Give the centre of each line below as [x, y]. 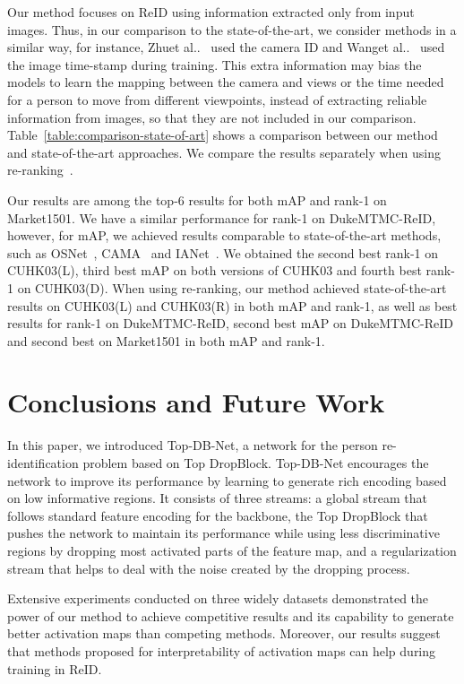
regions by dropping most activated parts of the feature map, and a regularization [232, 550]
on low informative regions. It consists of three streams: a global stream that [217, 498]
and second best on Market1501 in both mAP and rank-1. [166, 340]
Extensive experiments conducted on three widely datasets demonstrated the [218, 598]
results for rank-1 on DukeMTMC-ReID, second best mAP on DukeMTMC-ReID [230, 323]
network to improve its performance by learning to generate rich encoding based [227, 480]
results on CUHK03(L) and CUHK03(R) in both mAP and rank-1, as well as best [232, 305]
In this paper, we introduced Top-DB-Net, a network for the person [193, 445]
